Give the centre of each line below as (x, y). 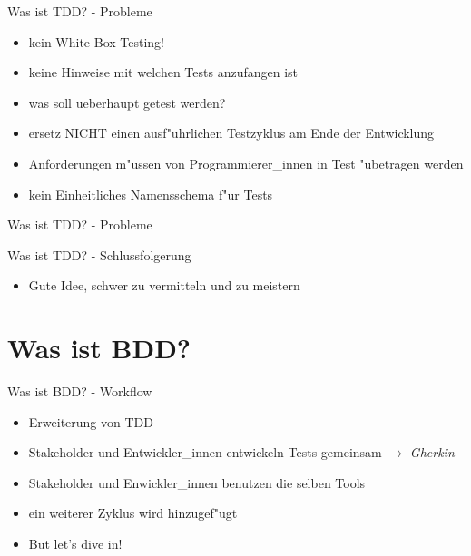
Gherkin (432, 452)
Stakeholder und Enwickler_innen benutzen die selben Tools (197, 482)
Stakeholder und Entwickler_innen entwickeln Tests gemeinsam (205, 452)
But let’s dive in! (75, 544)
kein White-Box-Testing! (97, 41)
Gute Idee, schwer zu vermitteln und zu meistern (164, 285)
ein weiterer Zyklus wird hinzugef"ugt (133, 513)
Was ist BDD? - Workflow (80, 391)
